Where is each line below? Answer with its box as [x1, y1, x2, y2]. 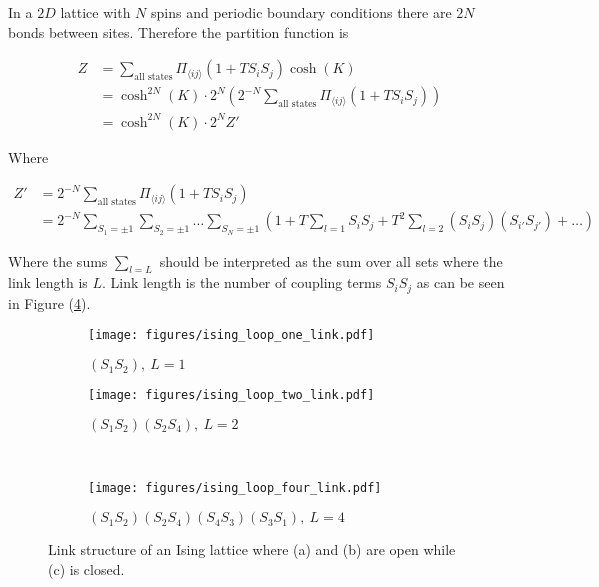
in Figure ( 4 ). [8, 292, 91, 313]
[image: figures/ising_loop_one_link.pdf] [88, 328, 375, 343]
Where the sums [8, 250, 108, 271]
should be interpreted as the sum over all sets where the [159, 250, 503, 271]
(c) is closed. [48, 558, 125, 579]
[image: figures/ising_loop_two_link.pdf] [88, 388, 375, 403]
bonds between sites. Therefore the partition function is [8, 21, 349, 42]
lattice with [60, 2, 131, 22]
